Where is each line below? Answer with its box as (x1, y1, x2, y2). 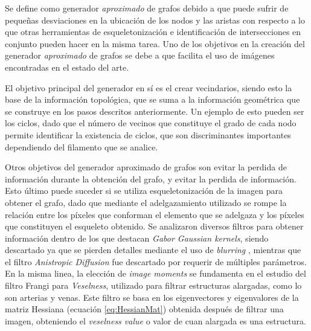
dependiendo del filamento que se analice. (5, 140, 158, 153)
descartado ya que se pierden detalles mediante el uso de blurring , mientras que (5, 243, 301, 256)
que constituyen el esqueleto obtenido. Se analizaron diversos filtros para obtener (5, 220, 304, 233)
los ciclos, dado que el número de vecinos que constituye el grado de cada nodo (5, 117, 297, 129)
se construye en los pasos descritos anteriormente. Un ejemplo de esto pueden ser (5, 104, 304, 117)
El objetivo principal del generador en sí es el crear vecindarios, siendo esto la (5, 81, 292, 94)
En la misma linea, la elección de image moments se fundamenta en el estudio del (5, 267, 306, 280)
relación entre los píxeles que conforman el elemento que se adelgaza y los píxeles (5, 208, 304, 220)
